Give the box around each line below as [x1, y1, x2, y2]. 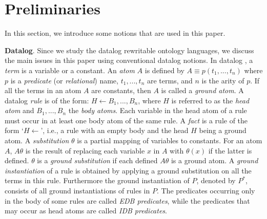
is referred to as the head [171, 95, 250, 105]
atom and [5, 105, 34, 116]
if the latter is [208, 145, 252, 156]
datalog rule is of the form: [5, 95, 89, 105]
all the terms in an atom [5, 85, 81, 96]
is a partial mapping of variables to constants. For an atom [77, 135, 262, 146]
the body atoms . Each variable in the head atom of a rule [68, 105, 247, 116]
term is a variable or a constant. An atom [5, 64, 135, 75]
